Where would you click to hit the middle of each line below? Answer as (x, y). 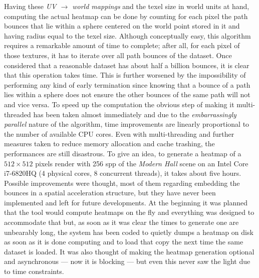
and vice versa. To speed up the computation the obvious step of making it (119, 104)
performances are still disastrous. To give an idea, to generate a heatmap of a (123, 153)
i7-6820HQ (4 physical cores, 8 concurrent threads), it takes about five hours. (123, 173)
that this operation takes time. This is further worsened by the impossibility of (125, 75)
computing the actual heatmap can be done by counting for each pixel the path (126, 16)
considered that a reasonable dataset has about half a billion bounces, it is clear (127, 65)
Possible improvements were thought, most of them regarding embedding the (122, 183)
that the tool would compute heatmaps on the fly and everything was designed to (129, 212)
